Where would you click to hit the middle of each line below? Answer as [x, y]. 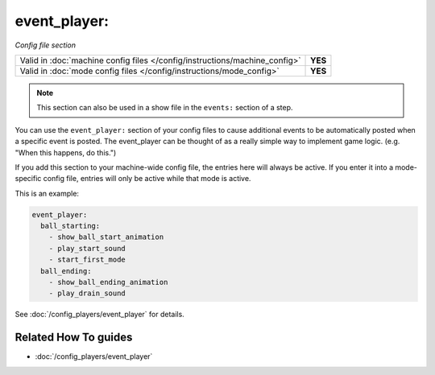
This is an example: [47, 193]
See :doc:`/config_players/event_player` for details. [99, 315]
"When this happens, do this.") [66, 152]
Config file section [46, 45]
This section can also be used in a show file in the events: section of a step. [165, 108]
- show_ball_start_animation [106, 237]
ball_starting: [70, 226]
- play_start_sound [87, 248]
